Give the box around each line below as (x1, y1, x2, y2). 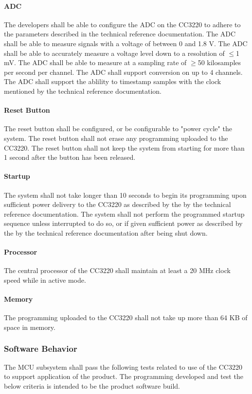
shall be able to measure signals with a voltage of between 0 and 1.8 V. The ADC (4, 38, 248, 48)
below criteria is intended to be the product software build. (4, 380, 180, 391)
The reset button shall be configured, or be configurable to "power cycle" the (4, 123, 232, 134)
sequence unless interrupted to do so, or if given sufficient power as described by (4, 218, 243, 228)
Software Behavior (4, 343, 77, 355)
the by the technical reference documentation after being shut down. (4, 227, 208, 238)
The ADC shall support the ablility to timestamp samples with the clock (4, 76, 221, 86)
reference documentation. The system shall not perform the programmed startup (4, 208, 245, 219)
